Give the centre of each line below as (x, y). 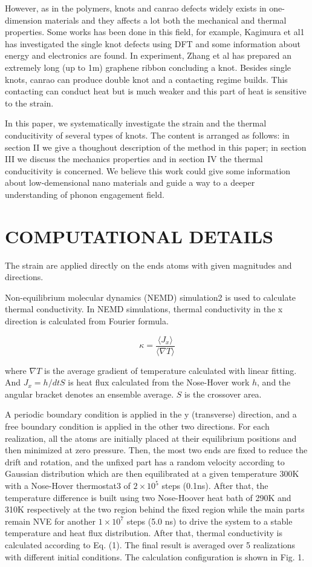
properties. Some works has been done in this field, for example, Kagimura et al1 (155, 32)
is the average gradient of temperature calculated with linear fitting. (171, 370)
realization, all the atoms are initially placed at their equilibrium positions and (151, 438)
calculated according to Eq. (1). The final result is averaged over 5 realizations (150, 544)
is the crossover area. (223, 394)
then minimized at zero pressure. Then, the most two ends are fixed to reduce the (156, 450)
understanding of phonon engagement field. (85, 194)
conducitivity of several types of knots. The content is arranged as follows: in (147, 135)
